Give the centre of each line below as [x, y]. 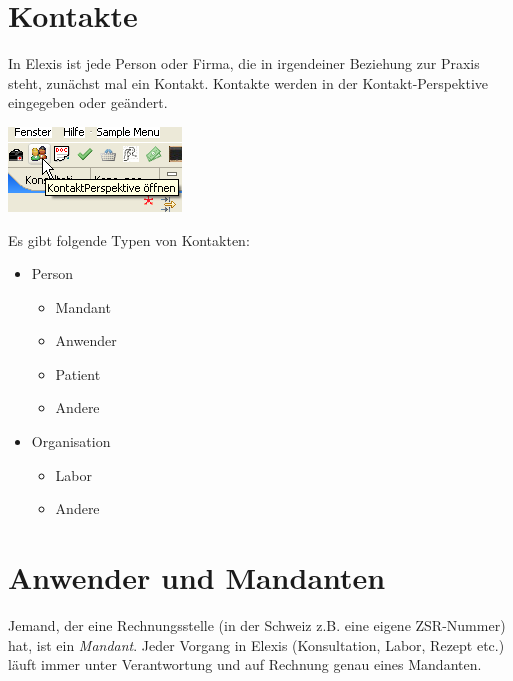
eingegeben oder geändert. [88, 102]
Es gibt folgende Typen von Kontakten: [129, 239]
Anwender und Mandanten [197, 577]
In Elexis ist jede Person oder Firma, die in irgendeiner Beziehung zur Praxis [244, 63]
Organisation [71, 441]
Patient [78, 373]
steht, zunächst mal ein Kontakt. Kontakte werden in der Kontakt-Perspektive [248, 82]
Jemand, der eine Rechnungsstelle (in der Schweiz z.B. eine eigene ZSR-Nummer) [257, 624]
